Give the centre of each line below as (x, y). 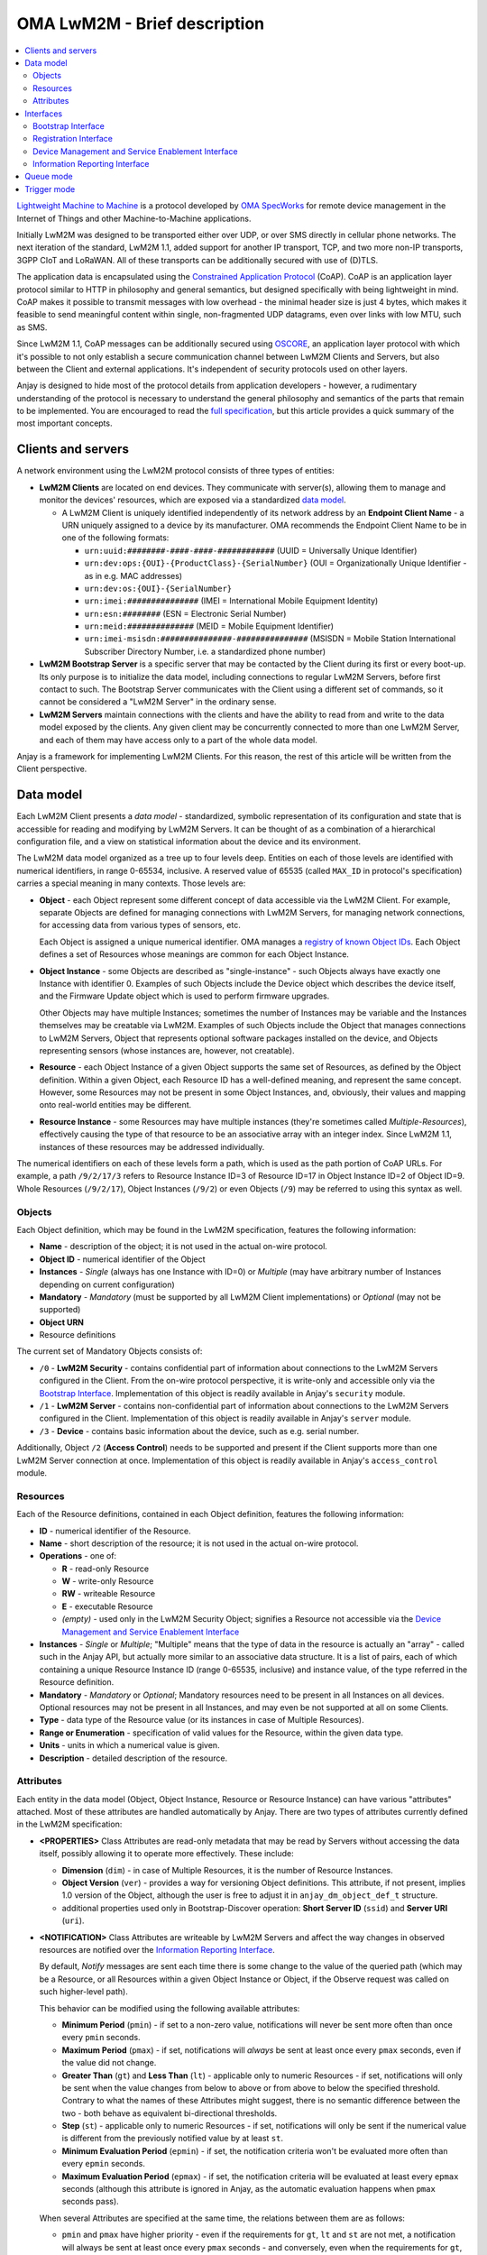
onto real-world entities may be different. (115, 1105)
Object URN (62, 1322)
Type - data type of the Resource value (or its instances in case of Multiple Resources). (202, 1720)
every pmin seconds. (101, 2038)
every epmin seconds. (104, 2164)
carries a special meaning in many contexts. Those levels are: (131, 883)
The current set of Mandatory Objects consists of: (110, 1351)
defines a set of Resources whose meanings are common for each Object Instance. (194, 954)
